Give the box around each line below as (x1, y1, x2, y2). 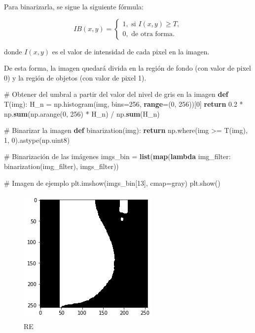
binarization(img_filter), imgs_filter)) (4, 161, 119, 171)
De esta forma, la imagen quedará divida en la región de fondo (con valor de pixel (4, 63, 251, 73)
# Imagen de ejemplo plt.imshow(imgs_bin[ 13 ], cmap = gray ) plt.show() (4, 177, 220, 188)
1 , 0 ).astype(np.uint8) (4, 134, 70, 145)
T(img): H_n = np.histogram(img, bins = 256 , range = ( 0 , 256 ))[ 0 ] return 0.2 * (4, 98, 243, 109)
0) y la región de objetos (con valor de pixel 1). (4, 72, 146, 83)
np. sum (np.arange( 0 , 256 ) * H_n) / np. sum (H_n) (4, 108, 160, 119)
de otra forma (131, 31, 173, 38)
